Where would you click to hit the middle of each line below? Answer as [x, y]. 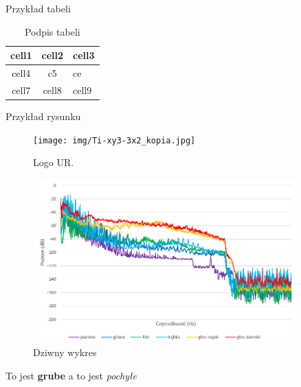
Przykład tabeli [38, 8]
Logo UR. [54, 162]
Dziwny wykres [65, 352]
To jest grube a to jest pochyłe [71, 375]
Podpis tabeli [52, 31]
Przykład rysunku [43, 116]
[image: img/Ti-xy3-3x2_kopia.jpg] [114, 140]
